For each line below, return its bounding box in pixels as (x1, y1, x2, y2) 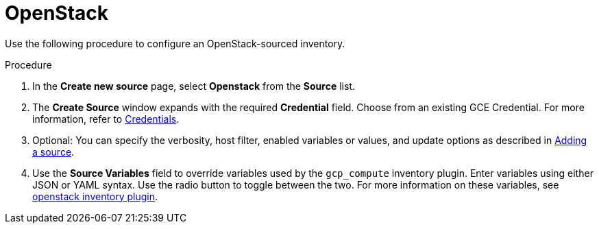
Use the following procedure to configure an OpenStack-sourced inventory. (5, 37, 345, 49)
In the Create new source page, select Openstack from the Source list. (32, 80, 355, 92)
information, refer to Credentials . (32, 112, 180, 125)
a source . (32, 145, 75, 158)
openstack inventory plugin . (32, 190, 158, 202)
